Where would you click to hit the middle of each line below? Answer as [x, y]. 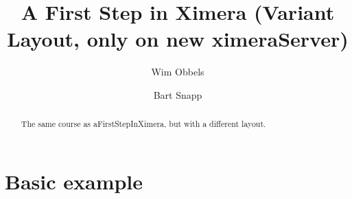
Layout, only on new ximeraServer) [178, 39]
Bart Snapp [178, 94]
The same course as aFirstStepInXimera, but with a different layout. [143, 124]
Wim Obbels [178, 72]
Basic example [74, 181]
